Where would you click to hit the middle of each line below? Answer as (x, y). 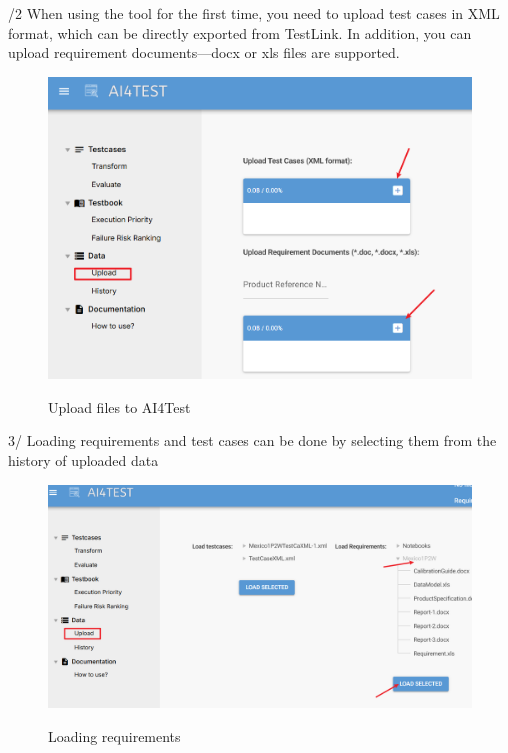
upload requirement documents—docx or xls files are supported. (204, 52)
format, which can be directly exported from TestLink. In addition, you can (240, 32)
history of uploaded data (83, 460)
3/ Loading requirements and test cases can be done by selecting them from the (252, 440)
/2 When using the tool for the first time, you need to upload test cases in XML (254, 13)
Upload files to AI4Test (119, 406)
